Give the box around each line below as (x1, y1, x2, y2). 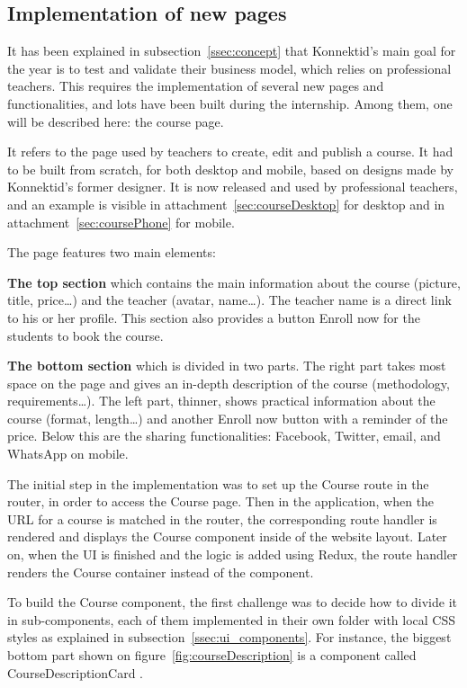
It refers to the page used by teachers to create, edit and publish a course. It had (7, 142, 454, 161)
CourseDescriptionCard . (7, 663, 143, 682)
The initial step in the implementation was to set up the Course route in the (7, 474, 429, 493)
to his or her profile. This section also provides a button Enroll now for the (7, 308, 420, 326)
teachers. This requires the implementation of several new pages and (7, 76, 384, 95)
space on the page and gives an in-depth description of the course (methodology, (7, 373, 450, 392)
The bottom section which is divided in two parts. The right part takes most (7, 356, 446, 375)
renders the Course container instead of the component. (7, 562, 314, 581)
